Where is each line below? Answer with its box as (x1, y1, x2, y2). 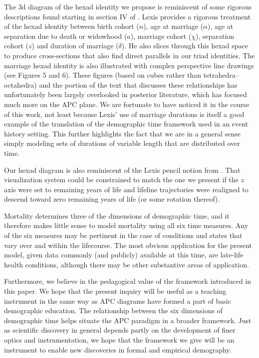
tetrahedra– (203, 70, 239, 80)
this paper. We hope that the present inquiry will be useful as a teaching (4, 286, 227, 296)
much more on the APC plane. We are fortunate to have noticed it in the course (4, 99, 250, 109)
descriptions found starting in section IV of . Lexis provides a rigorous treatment (4, 11, 251, 21)
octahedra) (4, 79, 37, 90)
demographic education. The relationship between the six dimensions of (4, 305, 223, 316)
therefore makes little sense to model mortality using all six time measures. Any (4, 220, 249, 231)
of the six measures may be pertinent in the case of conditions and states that (4, 230, 243, 240)
